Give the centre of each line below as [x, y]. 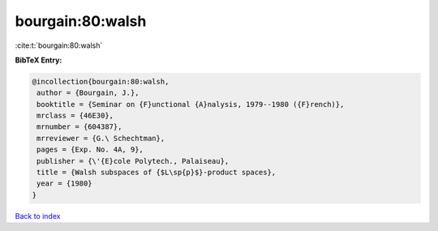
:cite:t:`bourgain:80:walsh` [59, 45]
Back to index [38, 216]
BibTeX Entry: [39, 60]
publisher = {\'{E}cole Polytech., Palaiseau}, [133, 161]
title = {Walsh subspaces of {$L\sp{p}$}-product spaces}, [157, 173]
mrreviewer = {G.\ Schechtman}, [101, 138]
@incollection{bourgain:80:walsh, [101, 81]
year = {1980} [64, 184]
